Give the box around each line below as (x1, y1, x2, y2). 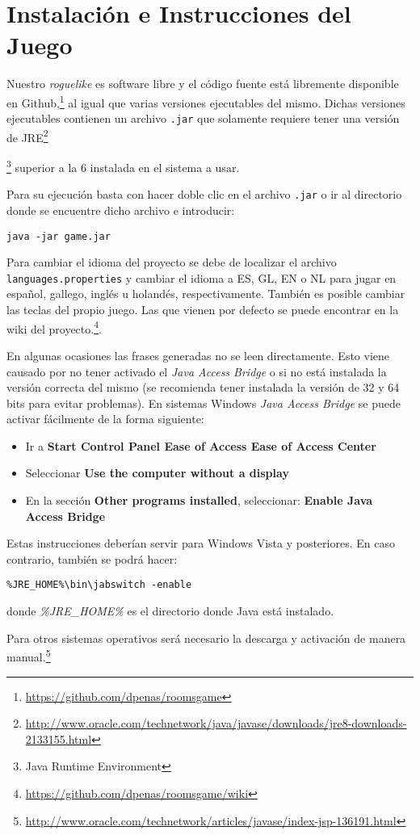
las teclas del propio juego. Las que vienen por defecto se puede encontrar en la (6, 301, 399, 318)
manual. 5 (6, 646, 51, 665)
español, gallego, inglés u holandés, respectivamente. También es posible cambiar (6, 285, 405, 302)
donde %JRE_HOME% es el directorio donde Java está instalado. (6, 602, 334, 619)
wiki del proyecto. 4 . (6, 317, 102, 337)
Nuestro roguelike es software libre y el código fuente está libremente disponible (6, 75, 399, 92)
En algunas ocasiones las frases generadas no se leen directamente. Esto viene (6, 346, 390, 363)
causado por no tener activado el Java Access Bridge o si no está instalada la (6, 363, 387, 380)
